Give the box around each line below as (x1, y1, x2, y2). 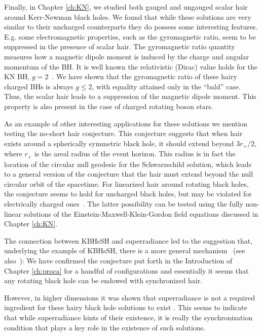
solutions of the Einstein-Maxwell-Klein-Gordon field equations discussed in (23, 208, 258, 219)
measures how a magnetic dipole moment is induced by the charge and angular (4, 51, 249, 61)
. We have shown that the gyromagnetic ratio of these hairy (52, 71, 237, 82)
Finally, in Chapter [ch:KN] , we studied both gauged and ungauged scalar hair (4, 2, 248, 12)
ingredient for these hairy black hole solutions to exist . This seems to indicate (4, 302, 247, 313)
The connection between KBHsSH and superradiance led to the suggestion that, (4, 235, 253, 246)
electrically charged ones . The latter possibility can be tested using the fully (4, 198, 243, 209)
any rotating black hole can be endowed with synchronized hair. (4, 275, 203, 286)
